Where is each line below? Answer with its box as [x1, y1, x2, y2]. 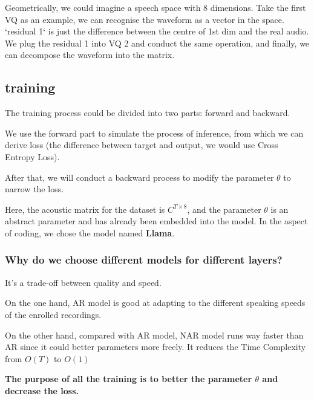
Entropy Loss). [5, 150, 60, 163]
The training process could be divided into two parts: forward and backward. [5, 106, 290, 119]
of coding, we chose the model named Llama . [5, 226, 175, 239]
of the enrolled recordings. [5, 308, 102, 320]
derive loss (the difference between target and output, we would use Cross [5, 138, 278, 151]
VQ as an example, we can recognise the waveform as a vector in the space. [5, 13, 284, 25]
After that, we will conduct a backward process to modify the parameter [5, 170, 274, 183]
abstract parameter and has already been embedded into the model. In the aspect [5, 215, 308, 227]
